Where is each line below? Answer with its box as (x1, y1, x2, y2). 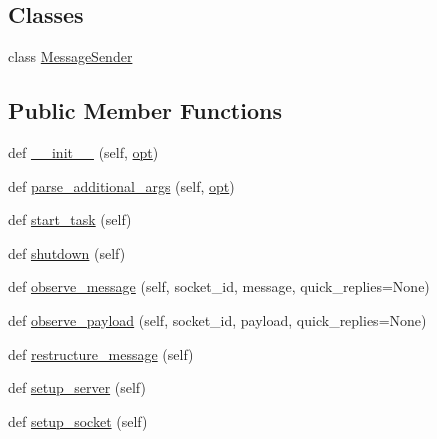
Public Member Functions (8, 95, 282, 126)
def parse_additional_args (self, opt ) (8, 175, 235, 196)
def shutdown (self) (8, 242, 126, 263)
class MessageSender (8, 46, 133, 67)
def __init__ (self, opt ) (8, 142, 159, 162)
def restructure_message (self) (8, 343, 194, 364)
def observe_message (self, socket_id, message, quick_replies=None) (8, 276, 430, 297)
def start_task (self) (8, 209, 132, 230)
